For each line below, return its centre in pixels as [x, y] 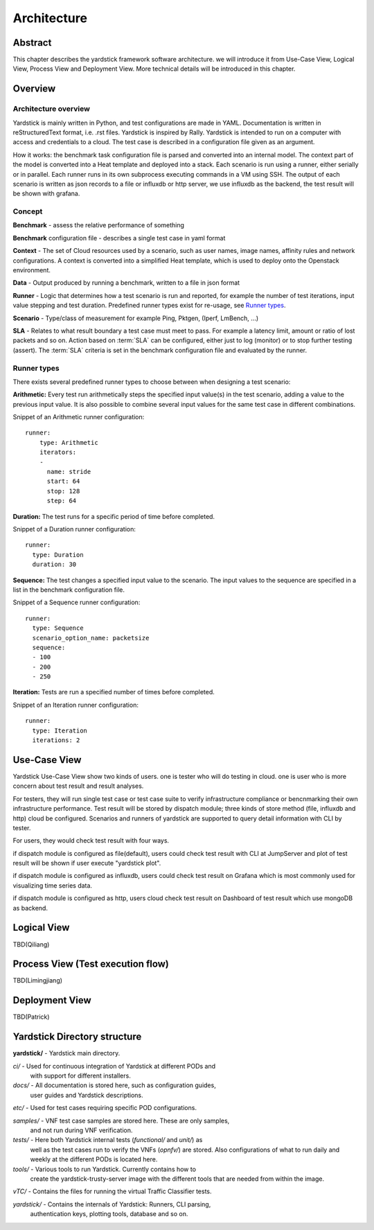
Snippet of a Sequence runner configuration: [77, 602]
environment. [32, 270]
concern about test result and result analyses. [78, 786]
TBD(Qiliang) [31, 944]
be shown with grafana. [46, 193]
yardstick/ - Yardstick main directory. [66, 1053]
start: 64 [63, 481]
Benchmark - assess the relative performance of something [99, 225]
